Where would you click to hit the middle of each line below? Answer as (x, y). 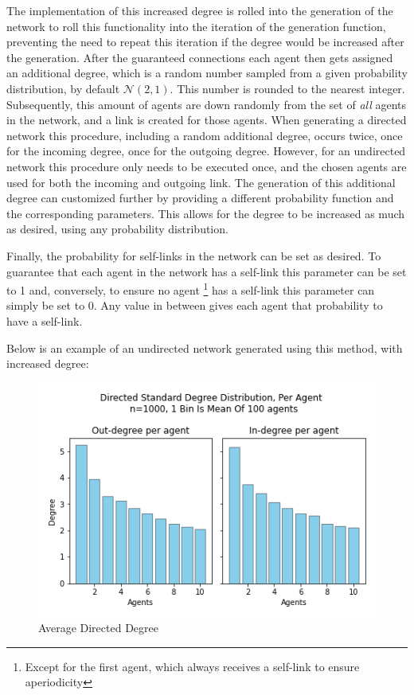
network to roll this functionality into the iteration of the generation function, (196, 26)
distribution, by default (63, 88)
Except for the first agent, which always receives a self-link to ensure (192, 666)
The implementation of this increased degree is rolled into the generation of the (200, 10)
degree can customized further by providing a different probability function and (200, 198)
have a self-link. (45, 320)
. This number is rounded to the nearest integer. (287, 88)
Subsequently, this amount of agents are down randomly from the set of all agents (207, 104)
